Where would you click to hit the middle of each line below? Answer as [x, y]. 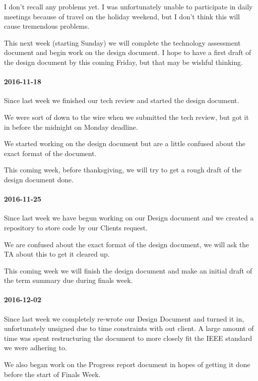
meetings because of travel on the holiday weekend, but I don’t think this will [122, 16]
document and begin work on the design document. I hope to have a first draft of [128, 52]
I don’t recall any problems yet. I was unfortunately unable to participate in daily [129, 6]
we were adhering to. [35, 348]
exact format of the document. [50, 153]
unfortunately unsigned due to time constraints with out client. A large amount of [129, 328]
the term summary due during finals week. [68, 280]
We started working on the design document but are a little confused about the [125, 143]
